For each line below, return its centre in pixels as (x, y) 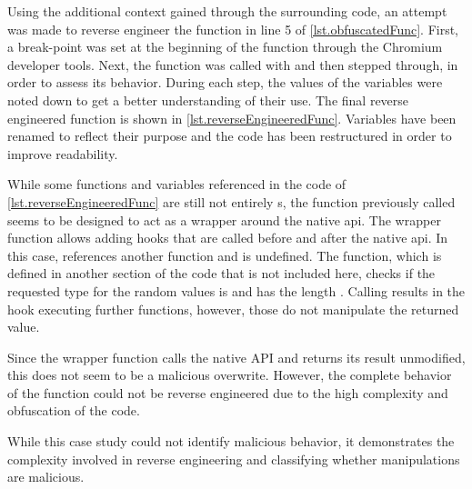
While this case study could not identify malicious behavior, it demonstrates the (231, 441)
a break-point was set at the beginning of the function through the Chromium (225, 47)
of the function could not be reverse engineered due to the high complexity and (228, 392)
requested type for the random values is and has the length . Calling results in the (236, 290)
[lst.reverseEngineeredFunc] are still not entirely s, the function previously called (231, 201)
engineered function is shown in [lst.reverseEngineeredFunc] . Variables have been (232, 118)
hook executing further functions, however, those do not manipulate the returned (233, 309)
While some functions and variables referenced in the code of (177, 184)
